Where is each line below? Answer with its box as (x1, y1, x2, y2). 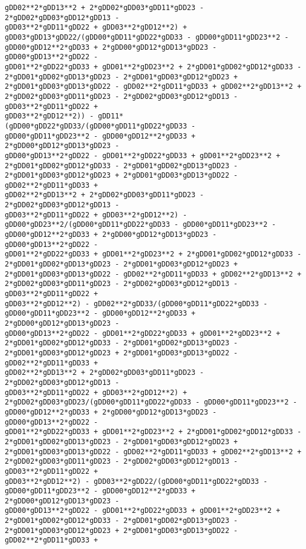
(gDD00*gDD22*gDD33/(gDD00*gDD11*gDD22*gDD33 (5, 121, 187, 130)
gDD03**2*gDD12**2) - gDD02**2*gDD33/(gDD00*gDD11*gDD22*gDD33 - (5, 299, 268, 308)
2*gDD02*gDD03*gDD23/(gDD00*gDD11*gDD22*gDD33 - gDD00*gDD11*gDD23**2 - (5, 398, 297, 407)
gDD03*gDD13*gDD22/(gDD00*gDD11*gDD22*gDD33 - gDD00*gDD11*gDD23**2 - (5, 33, 289, 41)
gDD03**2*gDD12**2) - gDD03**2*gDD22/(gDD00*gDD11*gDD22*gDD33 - (5, 477, 268, 486)
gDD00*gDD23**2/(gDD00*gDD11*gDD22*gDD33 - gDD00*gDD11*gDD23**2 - (5, 220, 276, 229)
